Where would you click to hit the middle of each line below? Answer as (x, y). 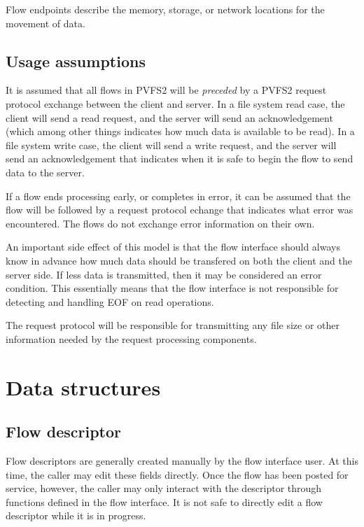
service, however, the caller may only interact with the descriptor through (164, 488)
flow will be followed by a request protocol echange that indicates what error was (180, 210)
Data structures (83, 387)
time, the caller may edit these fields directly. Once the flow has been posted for (177, 474)
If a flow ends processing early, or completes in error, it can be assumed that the (178, 196)
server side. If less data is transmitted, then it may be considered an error (164, 274)
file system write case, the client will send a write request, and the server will (171, 145)
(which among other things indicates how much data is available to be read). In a (180, 131)
